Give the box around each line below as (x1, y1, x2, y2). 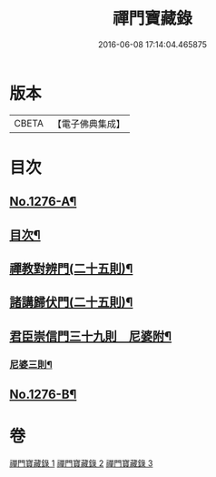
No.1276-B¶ (9, 387, 77, 402)
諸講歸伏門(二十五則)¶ (9, 295, 133, 310)
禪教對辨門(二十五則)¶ (9, 261, 133, 277)
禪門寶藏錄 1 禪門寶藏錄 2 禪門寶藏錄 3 (9, 458, 153, 469)
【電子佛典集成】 (52, 117, 125, 130)
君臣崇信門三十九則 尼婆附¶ (9, 329, 172, 344)
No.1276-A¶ (9, 194, 77, 209)
